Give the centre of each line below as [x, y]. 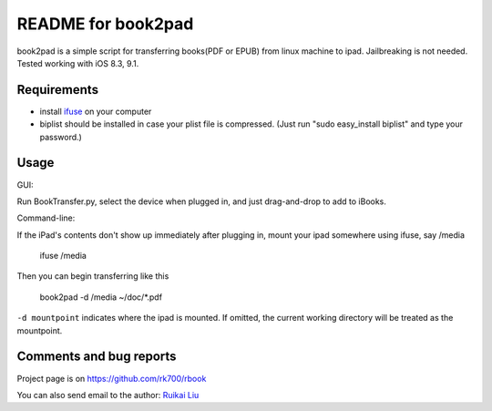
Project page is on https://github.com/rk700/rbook [112, 378]
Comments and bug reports [97, 357]
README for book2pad [105, 24]
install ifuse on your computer [96, 111]
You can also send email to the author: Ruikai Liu [108, 395]
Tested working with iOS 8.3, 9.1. [78, 63]
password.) [61, 137]
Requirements [58, 90]
